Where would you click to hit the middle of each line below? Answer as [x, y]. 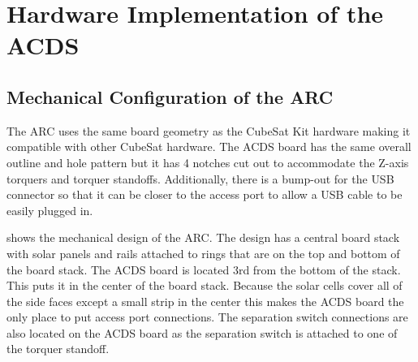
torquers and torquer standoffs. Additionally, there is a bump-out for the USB [200, 178]
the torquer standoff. [58, 349]
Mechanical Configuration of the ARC [170, 96]
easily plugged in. [50, 210]
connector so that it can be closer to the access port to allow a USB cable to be [205, 194]
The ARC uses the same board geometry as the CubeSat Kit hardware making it [209, 130]
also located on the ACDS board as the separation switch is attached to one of [202, 332]
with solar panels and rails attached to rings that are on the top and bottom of [203, 253]
